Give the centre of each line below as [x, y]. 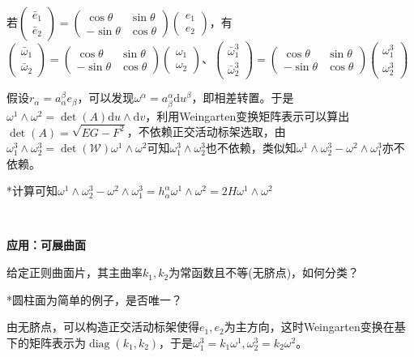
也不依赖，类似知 [251, 148]
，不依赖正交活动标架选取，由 [206, 132]
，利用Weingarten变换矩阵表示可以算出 [248, 115]
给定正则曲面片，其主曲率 [75, 272]
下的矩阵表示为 [46, 342]
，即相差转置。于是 [243, 98]
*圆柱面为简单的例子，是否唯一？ [94, 299]
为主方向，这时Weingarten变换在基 [315, 327]
